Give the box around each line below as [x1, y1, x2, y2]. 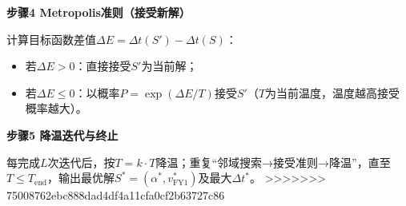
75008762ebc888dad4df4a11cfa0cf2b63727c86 [6, 187, 225, 204]
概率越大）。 [25, 100, 87, 117]
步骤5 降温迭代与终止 [6, 126, 119, 143]
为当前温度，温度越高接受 [265, 84, 400, 101]
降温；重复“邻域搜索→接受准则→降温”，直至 [155, 153, 391, 170]
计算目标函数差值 [6, 30, 96, 47]
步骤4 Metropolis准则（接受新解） [6, 4, 191, 20]
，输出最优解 [47, 169, 115, 186]
